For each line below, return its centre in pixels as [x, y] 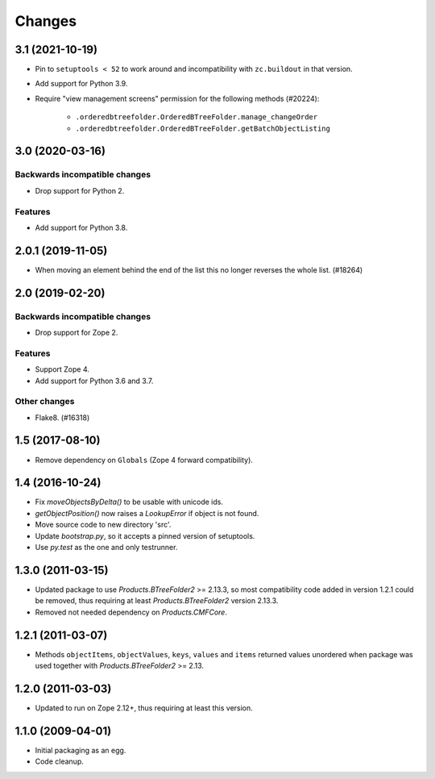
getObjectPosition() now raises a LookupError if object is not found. [147, 513]
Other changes [45, 402]
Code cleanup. [59, 761]
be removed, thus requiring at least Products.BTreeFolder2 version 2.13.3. [157, 601]
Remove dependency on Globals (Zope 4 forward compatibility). [144, 460]
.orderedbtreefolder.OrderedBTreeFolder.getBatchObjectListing [203, 128]
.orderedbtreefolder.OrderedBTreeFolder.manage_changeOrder [197, 117]
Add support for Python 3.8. [81, 227]
